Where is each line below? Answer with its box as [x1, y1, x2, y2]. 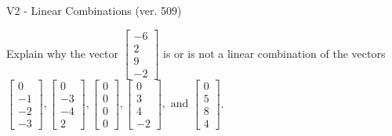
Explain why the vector [6, 45, 118, 61]
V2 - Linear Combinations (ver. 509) [6, 2, 182, 18]
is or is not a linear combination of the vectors [163, 45, 386, 61]
